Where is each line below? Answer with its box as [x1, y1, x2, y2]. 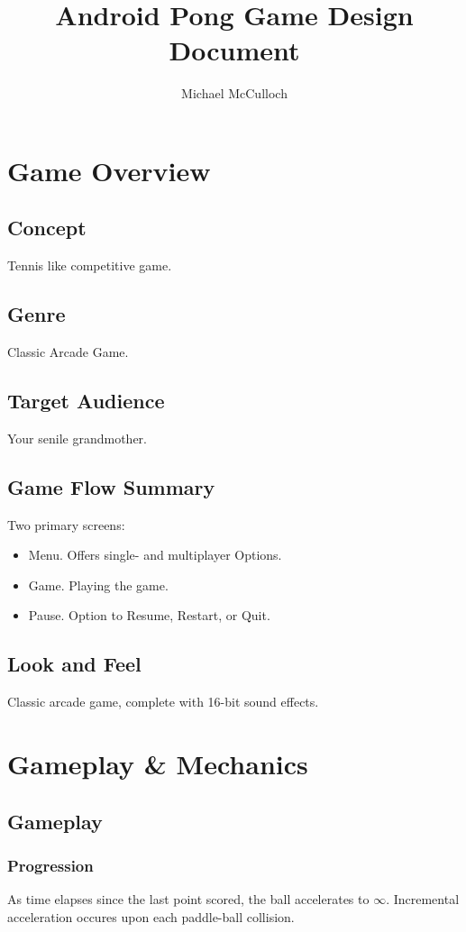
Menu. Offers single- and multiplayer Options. [28, 545, 282, 564]
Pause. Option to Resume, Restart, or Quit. [28, 606, 270, 625]
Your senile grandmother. [7, 428, 147, 447]
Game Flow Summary [7, 472, 215, 500]
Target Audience [7, 387, 165, 415]
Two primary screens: [7, 515, 125, 534]
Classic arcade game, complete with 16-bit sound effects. [7, 692, 319, 711]
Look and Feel [7, 650, 142, 678]
